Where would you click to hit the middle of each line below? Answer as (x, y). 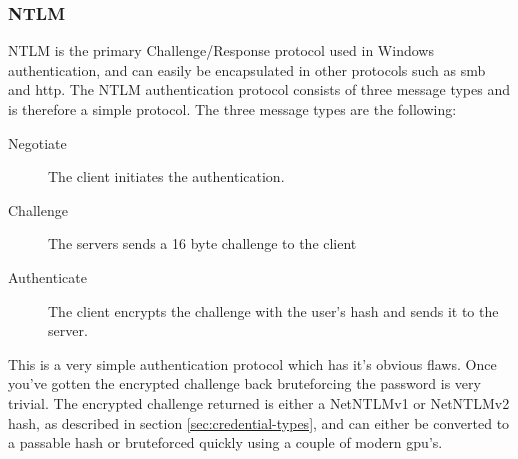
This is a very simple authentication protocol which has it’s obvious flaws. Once (252, 363)
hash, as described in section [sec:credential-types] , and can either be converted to (259, 422)
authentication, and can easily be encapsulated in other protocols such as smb (247, 69)
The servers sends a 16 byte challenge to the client (202, 243)
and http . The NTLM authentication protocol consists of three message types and (259, 89)
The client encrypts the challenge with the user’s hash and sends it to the (273, 310)
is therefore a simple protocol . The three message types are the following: (232, 109)
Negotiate (37, 142)
